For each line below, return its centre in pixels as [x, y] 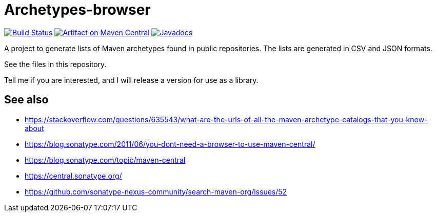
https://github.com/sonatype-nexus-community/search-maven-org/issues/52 [156, 191]
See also [26, 100]
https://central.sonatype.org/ [73, 176]
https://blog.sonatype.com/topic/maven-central [105, 160]
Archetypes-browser [77, 10]
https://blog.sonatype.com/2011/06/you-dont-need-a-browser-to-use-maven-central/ [170, 144]
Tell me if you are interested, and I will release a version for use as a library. [131, 80]
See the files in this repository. [55, 64]
